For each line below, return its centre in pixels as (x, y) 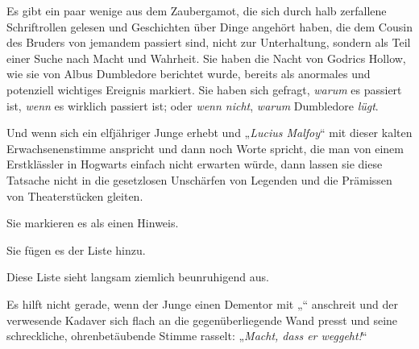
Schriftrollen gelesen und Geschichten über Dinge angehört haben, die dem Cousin (209, 26)
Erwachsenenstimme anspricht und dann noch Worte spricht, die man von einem (205, 148)
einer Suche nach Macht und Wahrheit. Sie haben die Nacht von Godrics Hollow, (206, 58)
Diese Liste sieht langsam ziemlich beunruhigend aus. (138, 277)
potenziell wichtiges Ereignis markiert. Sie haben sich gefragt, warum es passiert (204, 89)
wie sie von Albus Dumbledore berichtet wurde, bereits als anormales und (189, 74)
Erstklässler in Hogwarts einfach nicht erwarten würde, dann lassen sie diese (195, 164)
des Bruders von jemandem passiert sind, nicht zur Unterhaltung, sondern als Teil (209, 42)
